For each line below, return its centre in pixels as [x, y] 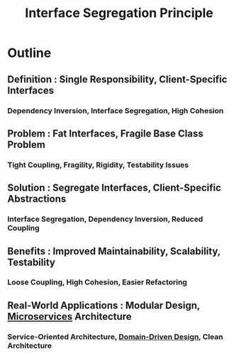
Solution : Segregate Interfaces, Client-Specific [115, 188]
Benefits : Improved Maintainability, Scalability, [114, 251]
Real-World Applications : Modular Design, [104, 305]
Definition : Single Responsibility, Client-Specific [117, 79]
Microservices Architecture [70, 317]
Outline [29, 53]
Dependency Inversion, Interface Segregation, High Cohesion [116, 110]
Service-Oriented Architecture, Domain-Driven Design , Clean [115, 337]
